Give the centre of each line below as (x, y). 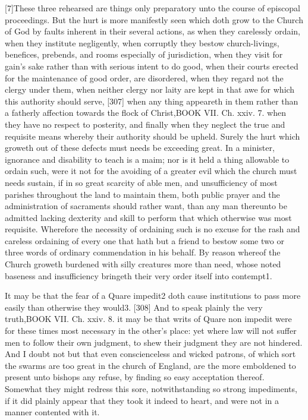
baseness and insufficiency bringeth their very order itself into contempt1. (139, 275)
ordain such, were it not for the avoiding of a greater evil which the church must (151, 171)
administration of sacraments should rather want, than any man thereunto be (146, 206)
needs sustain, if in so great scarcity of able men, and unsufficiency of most (141, 182)
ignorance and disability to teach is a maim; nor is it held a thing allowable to (147, 159)
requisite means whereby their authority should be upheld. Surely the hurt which (153, 136)
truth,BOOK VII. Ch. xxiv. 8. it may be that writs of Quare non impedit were (148, 319)
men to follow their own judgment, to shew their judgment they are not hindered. (154, 342)
